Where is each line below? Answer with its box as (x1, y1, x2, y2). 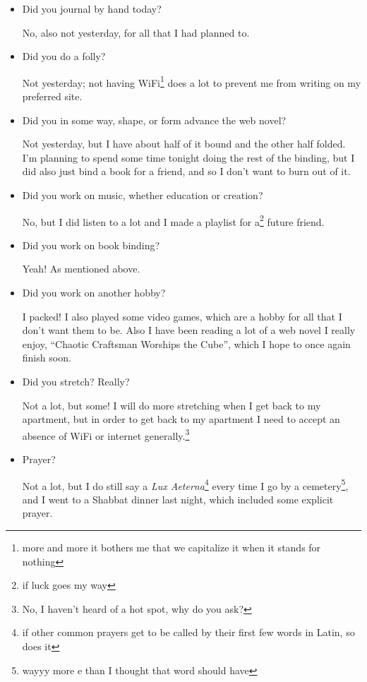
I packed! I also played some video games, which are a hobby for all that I (22, 309, 342, 323)
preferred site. (22, 89, 83, 104)
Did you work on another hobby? (22, 285, 166, 300)
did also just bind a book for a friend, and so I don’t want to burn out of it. (22, 164, 351, 179)
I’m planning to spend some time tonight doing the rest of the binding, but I (22, 150, 355, 164)
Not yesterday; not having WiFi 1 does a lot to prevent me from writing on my (22, 73, 361, 90)
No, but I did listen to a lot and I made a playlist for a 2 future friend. (22, 212, 325, 229)
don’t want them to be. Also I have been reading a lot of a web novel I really (22, 323, 356, 337)
